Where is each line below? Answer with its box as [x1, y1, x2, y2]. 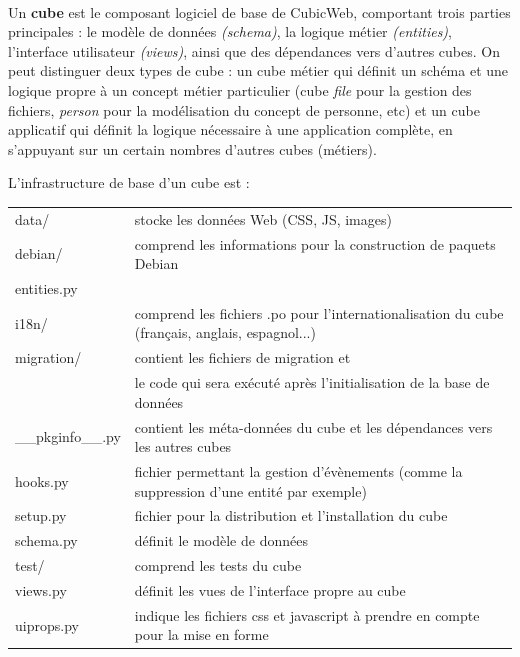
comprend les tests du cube [134, 555, 302, 576]
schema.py [15, 530, 78, 551]
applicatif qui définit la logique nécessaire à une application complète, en [8, 119, 453, 140]
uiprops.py [15, 614, 79, 635]
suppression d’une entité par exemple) [134, 480, 367, 501]
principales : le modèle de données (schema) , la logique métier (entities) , [8, 21, 452, 42]
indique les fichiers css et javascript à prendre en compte [134, 604, 480, 625]
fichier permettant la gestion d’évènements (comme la [134, 460, 463, 481]
